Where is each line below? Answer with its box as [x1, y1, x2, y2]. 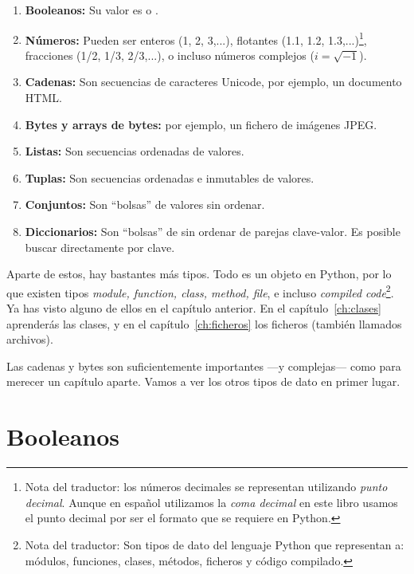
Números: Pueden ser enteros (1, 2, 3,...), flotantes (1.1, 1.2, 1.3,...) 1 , [25, 29, 367, 48]
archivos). [6, 331, 53, 348]
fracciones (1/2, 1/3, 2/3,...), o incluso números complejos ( [25, 46, 314, 63]
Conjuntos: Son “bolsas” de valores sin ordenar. [25, 196, 265, 213]
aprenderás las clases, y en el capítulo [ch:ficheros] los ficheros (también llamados [6, 315, 402, 332]
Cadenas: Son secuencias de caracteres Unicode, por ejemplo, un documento [25, 73, 402, 90]
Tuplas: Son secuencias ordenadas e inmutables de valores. [25, 169, 314, 186]
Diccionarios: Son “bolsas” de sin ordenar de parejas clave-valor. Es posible [25, 223, 400, 239]
